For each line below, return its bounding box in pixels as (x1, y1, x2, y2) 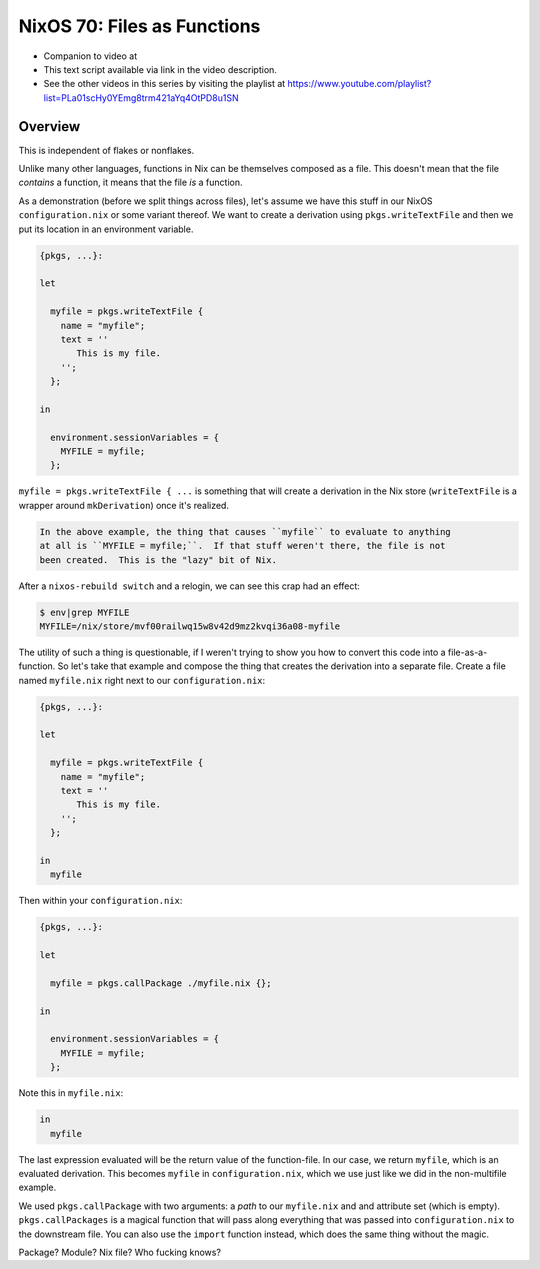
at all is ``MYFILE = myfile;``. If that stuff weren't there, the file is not (39, 540, 446, 552)
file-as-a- (447, 646, 488, 658)
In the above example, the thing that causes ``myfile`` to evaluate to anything (39, 526, 452, 537)
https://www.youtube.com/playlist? (287, 78, 432, 90)
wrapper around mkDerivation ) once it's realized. (18, 499, 230, 511)
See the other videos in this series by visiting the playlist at (43, 78, 286, 90)
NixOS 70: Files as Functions (18, 15, 261, 37)
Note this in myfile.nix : (18, 1087, 124, 1099)
